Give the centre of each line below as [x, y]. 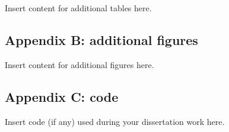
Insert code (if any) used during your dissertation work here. [115, 121]
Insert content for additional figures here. [79, 64]
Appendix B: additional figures [101, 39]
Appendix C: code [62, 96]
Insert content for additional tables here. [78, 8]
